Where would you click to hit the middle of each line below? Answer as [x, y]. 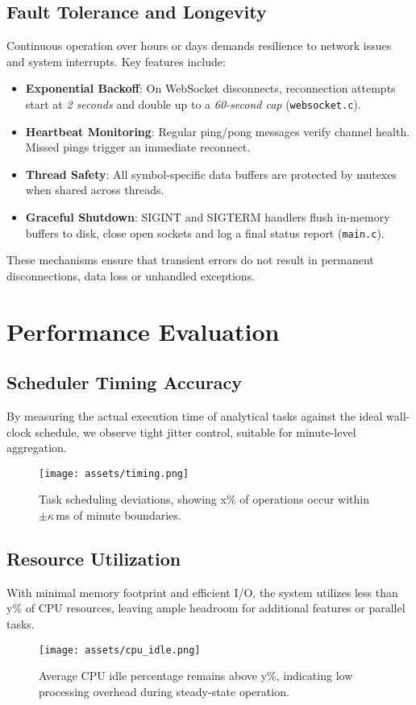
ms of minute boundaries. [119, 515]
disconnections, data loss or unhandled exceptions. [131, 275]
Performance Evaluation [143, 331]
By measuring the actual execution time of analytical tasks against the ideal [195, 416]
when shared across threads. [95, 190]
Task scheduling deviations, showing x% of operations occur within [204, 499]
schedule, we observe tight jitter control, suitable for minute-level [196, 431]
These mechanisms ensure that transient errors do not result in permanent [190, 260]
